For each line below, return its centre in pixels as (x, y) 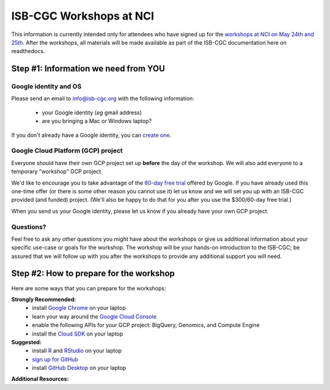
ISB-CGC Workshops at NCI (83, 16)
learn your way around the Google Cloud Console (94, 316)
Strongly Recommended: (44, 299)
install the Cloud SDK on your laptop (78, 334)
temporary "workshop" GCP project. (57, 172)
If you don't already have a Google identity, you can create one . (91, 135)
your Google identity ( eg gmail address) (92, 112)
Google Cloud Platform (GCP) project (67, 151)
